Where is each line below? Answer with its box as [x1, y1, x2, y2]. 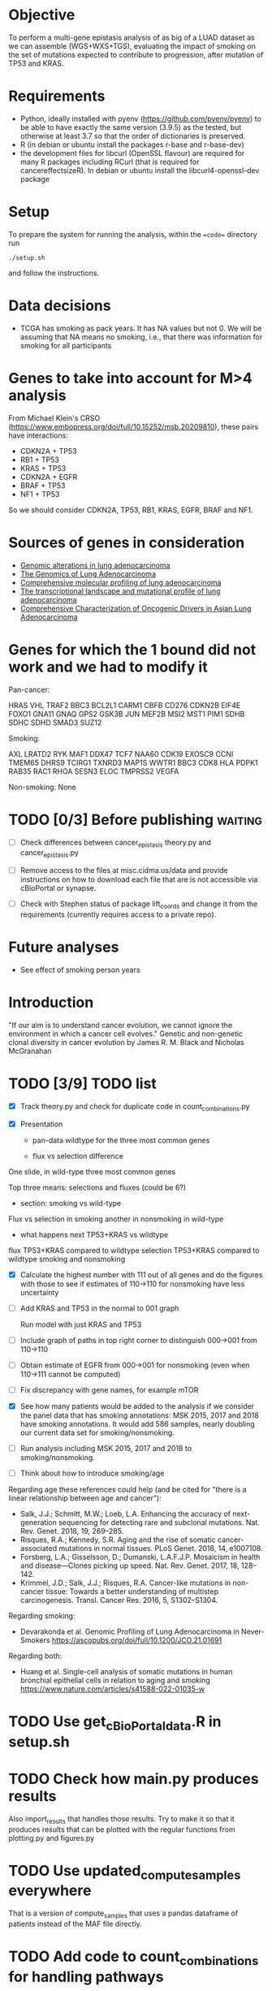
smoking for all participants [19, 340, 112, 350]
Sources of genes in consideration [8, 533, 245, 551]
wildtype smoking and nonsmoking [8, 1254, 126, 1263]
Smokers [19, 1635, 50, 1645]
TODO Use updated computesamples [8, 1861, 241, 1883]
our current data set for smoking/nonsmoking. [19, 1427, 175, 1437]
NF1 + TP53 [19, 489, 60, 499]
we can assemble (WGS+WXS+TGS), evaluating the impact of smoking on [8, 41, 256, 50]
